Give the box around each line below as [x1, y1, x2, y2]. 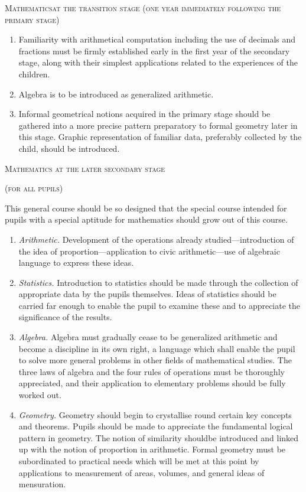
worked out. [18, 389, 61, 401]
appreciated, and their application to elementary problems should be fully [18, 377, 286, 389]
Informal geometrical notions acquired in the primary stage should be [18, 107, 271, 120]
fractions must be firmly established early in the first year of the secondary [18, 44, 290, 57]
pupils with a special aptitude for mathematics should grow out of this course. [5, 213, 288, 226]
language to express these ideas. [18, 256, 134, 269]
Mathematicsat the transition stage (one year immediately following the [5, 2, 281, 14]
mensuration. [18, 478, 66, 490]
